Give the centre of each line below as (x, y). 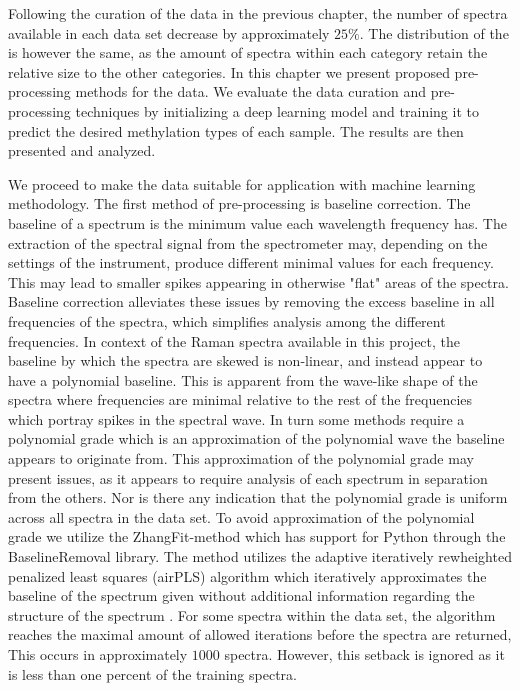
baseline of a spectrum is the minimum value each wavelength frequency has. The (257, 222)
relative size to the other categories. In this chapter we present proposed (229, 71)
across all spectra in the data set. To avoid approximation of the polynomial (241, 516)
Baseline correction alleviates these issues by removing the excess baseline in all (251, 301)
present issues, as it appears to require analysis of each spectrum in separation (248, 477)
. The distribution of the (434, 32)
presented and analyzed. (82, 150)
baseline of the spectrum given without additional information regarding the (241, 595)
